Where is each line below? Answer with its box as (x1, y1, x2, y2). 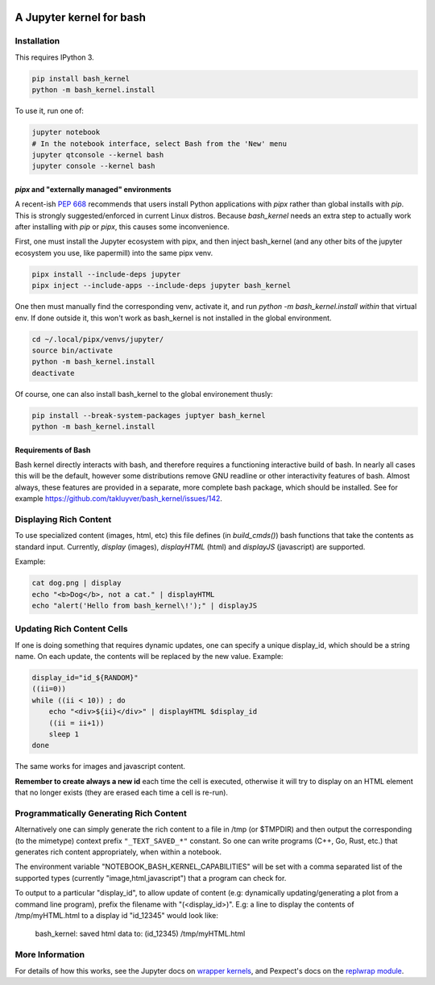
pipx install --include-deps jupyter (31, 269, 181, 278)
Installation (14, 35, 60, 47)
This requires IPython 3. (14, 52, 94, 62)
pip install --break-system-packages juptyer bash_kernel (31, 411, 266, 419)
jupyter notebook (31, 127, 101, 137)
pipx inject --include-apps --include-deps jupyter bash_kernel (31, 281, 292, 290)
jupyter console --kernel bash (31, 161, 156, 171)
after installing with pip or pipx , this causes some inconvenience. (14, 222, 230, 232)
